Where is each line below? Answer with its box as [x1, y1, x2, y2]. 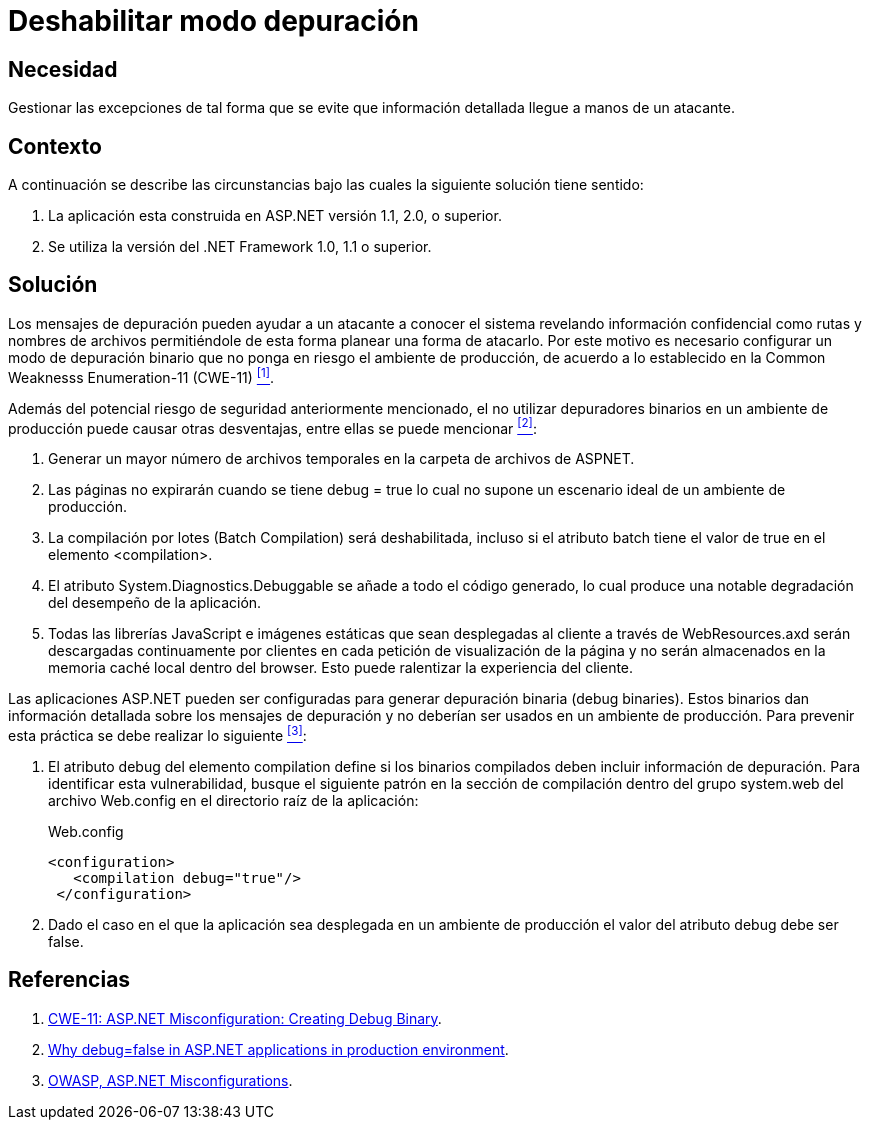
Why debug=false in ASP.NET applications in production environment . [48, 1040, 509, 1058]
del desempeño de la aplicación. [48, 594, 262, 612]
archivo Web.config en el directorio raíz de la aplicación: [48, 791, 419, 809]
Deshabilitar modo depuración [8, 4, 419, 38]
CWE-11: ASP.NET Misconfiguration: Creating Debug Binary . [48, 1009, 442, 1027]
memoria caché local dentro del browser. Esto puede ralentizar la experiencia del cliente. [48, 659, 634, 677]
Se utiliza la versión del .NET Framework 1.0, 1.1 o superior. [48, 238, 432, 256]
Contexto [8, 133, 102, 159]
